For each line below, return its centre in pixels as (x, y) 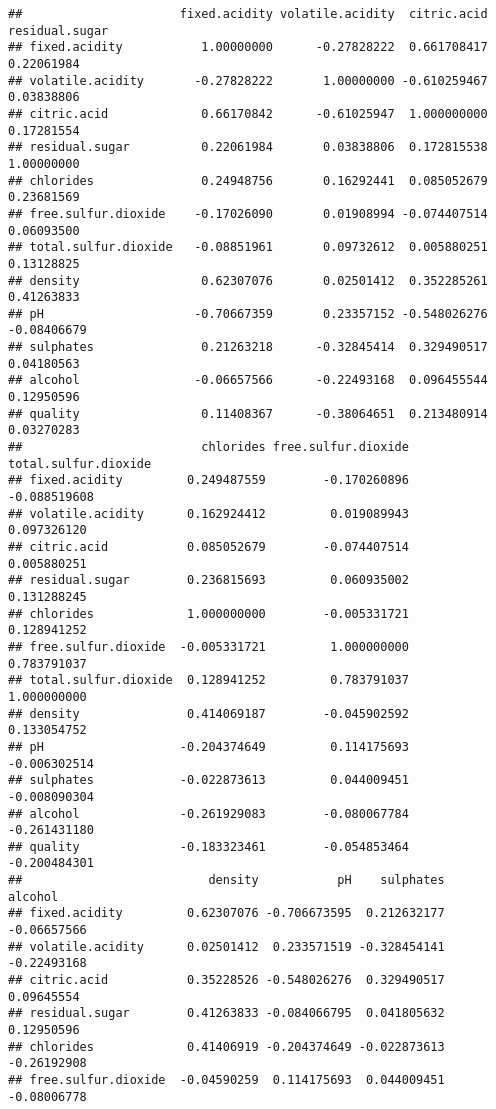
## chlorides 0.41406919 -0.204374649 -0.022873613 (226, 1046)
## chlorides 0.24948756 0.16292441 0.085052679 (248, 180)
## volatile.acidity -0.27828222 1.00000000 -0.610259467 (248, 80)
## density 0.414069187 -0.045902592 (208, 713)
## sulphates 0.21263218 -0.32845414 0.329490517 (248, 347)
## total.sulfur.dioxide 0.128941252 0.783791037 (208, 680)
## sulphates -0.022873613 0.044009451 (208, 780)
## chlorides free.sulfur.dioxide (208, 447)
